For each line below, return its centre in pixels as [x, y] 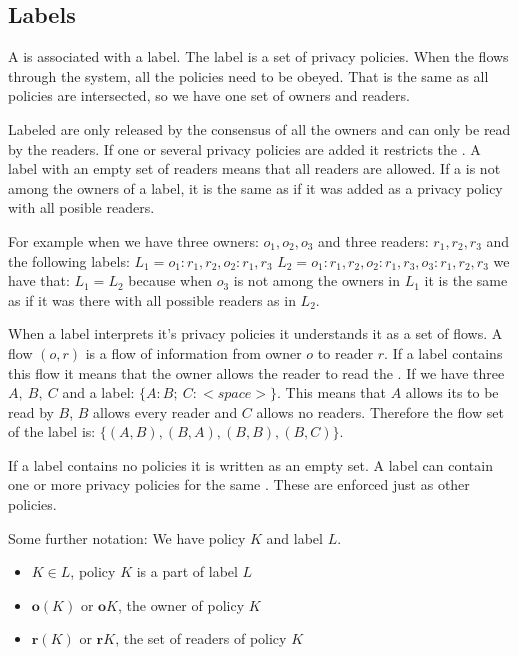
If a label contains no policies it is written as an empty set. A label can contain [250, 464]
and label [294, 537]
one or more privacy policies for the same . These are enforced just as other [239, 484]
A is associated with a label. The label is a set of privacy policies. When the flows [258, 56]
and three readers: [373, 240]
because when [170, 280]
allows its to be [452, 392]
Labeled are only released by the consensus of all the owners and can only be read [259, 128]
